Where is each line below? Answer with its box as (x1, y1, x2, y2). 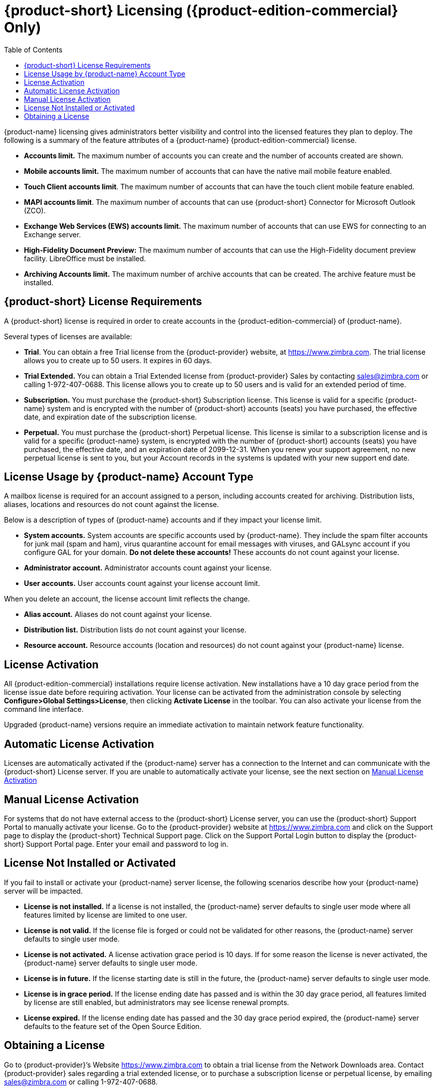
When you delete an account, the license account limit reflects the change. (4, 594, 250, 603)
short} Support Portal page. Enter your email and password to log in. (4, 839, 228, 848)
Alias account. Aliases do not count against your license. (24, 610, 212, 619)
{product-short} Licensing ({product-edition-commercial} (4, 2, 399, 19)
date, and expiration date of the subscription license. (24, 412, 197, 421)
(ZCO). (24, 206, 46, 215)
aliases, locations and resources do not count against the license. (4, 500, 219, 509)
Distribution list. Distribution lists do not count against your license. (24, 625, 247, 634)
